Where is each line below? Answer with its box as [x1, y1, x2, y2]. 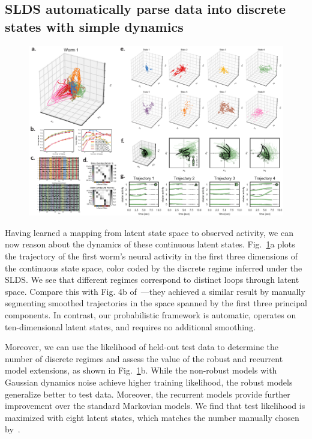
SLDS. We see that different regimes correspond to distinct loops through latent [5, 273, 299, 286]
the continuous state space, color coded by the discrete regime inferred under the [5, 261, 302, 274]
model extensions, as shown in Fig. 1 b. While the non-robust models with [5, 364, 277, 377]
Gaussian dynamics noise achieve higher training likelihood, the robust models [5, 375, 293, 388]
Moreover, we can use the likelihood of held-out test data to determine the [5, 341, 279, 353]
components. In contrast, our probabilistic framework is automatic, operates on [5, 309, 296, 321]
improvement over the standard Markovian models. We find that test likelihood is [5, 399, 305, 412]
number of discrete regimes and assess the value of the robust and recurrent [5, 352, 283, 365]
